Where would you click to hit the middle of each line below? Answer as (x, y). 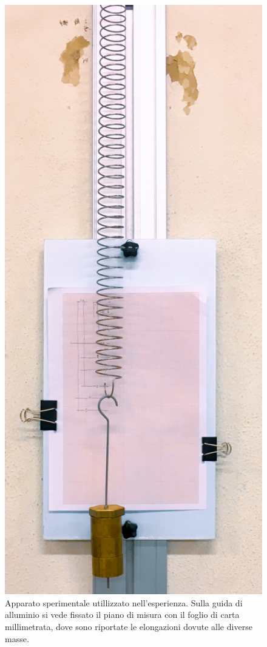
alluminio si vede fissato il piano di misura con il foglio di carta (122, 615)
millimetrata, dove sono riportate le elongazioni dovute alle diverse (129, 627)
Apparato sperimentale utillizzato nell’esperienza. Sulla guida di (124, 602)
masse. (17, 638)
